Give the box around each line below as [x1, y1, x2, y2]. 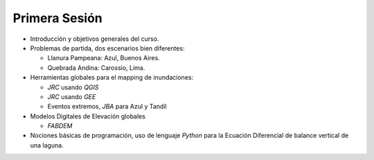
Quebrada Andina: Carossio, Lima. [47, 63, 145, 72]
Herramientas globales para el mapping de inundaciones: [30, 73, 194, 82]
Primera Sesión [12, 10, 103, 26]
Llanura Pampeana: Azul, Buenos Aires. [47, 54, 161, 62]
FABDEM [47, 122, 73, 130]
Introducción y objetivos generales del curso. [30, 35, 159, 43]
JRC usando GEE [47, 92, 96, 100]
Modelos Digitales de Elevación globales [30, 112, 145, 121]
